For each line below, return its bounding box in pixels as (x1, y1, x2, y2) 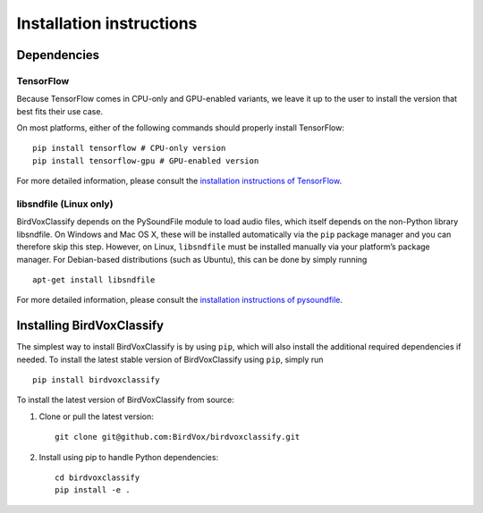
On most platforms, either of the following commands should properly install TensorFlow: (16, 122, 344, 133)
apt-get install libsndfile (32, 274, 156, 285)
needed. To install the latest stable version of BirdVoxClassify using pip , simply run (16, 354, 324, 365)
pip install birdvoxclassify (32, 375, 160, 385)
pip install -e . (55, 485, 131, 495)
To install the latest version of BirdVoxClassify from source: (16, 394, 234, 406)
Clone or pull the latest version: (38, 411, 154, 422)
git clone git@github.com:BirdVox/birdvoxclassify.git (55, 432, 301, 442)
